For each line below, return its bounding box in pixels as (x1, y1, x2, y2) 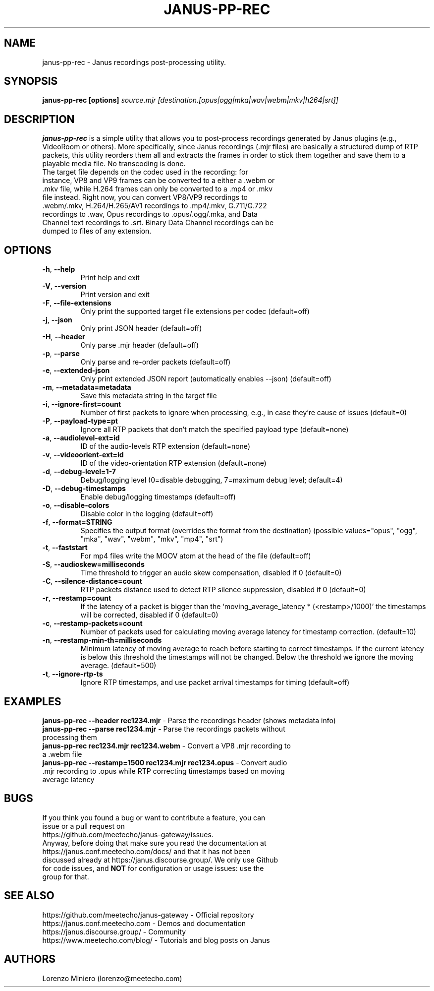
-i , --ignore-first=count (42, 400, 121, 409)
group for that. (42, 872, 89, 881)
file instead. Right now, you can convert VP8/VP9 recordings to (42, 193, 248, 202)
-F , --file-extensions (42, 299, 111, 308)
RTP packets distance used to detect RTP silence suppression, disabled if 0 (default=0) (80, 585, 366, 594)
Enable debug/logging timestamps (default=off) (80, 493, 236, 501)
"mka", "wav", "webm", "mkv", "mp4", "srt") (80, 535, 223, 544)
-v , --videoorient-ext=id (42, 450, 124, 459)
